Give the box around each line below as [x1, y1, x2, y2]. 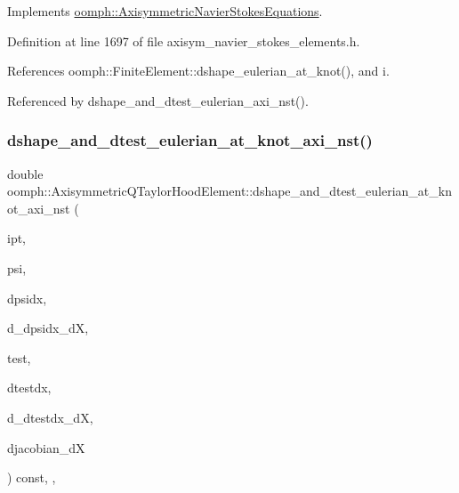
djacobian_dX [7, 438, 85, 457]
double [7, 164, 44, 182]
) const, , [7, 468, 56, 487]
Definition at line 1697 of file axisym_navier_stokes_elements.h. [7, 31, 360, 50]
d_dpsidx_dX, [7, 319, 89, 337]
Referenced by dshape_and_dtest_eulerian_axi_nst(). [7, 91, 309, 109]
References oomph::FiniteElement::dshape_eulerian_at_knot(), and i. [7, 61, 390, 80]
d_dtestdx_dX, [7, 408, 93, 426]
